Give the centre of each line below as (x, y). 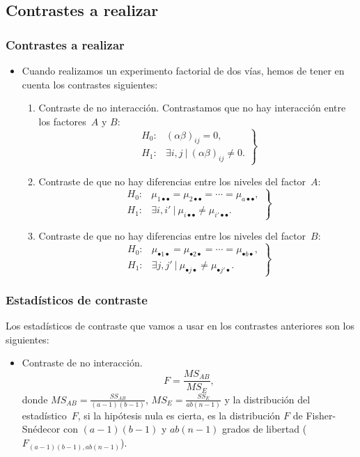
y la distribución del (267, 399)
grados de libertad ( (265, 429)
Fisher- (321, 415)
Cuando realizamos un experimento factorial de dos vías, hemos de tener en (183, 70)
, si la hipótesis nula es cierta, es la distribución (179, 415)
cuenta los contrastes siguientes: (90, 84)
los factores (62, 121)
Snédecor (41, 429)
